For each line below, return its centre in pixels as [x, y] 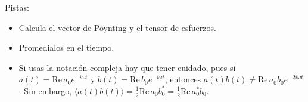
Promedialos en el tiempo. [66, 47]
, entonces [183, 79]
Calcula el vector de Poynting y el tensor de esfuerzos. [117, 27]
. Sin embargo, [45, 90]
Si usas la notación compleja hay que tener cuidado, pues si [127, 67]
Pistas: [17, 7]
